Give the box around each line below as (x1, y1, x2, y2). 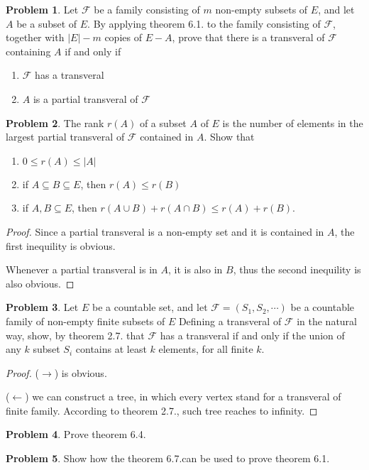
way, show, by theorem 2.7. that (6, 327, 145, 342)
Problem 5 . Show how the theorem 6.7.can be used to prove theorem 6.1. (6, 451, 330, 466)
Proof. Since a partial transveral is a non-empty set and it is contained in (6, 224, 324, 239)
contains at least (75, 341, 147, 356)
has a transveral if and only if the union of (160, 327, 345, 342)
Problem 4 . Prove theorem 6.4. (6, 427, 146, 442)
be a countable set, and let (92, 300, 208, 315)
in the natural (297, 313, 358, 328)
